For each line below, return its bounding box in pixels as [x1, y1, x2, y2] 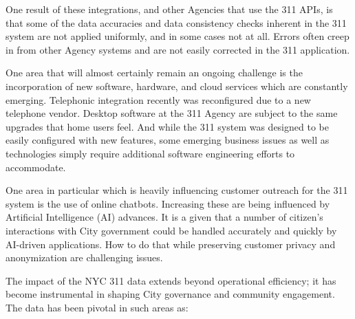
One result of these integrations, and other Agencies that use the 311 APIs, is [6, 2, 333, 16]
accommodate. [6, 159, 66, 174]
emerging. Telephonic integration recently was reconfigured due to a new [6, 92, 311, 107]
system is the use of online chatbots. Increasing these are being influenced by [6, 196, 330, 210]
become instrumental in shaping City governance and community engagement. [6, 287, 335, 301]
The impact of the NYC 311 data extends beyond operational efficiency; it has [6, 273, 336, 287]
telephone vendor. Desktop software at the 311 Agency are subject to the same [6, 106, 338, 120]
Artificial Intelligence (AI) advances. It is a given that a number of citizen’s [6, 210, 323, 224]
